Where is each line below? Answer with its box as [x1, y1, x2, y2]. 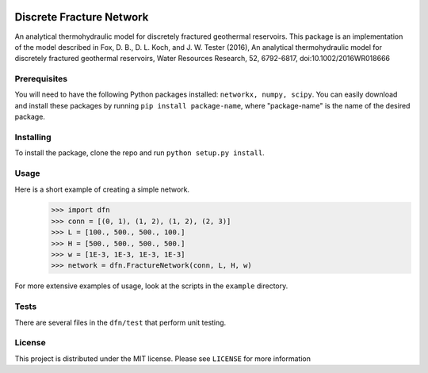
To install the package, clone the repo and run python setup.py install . [14, 148, 265, 158]
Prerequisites [14, 74, 67, 85]
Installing [14, 131, 52, 143]
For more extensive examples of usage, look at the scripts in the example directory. [14, 281, 289, 291]
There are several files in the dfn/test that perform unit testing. [14, 318, 227, 327]
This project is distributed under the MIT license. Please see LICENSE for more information [14, 353, 311, 363]
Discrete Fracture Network [14, 10, 149, 24]
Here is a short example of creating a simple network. [14, 185, 190, 194]
